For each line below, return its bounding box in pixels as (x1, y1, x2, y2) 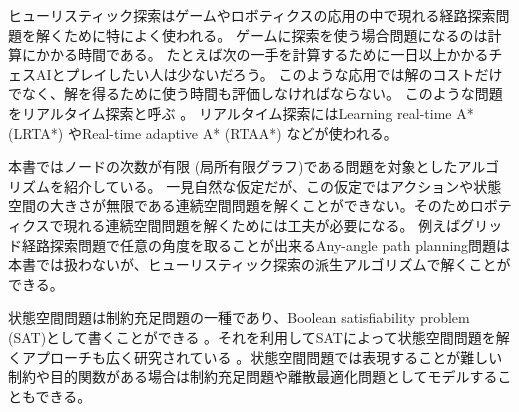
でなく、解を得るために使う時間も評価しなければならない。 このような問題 (8, 83, 503, 104)
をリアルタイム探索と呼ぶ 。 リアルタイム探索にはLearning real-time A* (8, 102, 474, 123)
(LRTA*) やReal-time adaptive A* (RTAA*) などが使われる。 (8, 122, 398, 143)
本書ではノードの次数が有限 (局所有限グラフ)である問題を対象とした (8, 156, 458, 177)
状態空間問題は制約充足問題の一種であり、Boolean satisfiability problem (8, 307, 470, 328)
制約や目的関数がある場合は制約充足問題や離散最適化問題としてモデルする (8, 366, 498, 387)
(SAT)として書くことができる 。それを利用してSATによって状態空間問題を (8, 326, 496, 347)
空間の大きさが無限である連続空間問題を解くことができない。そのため (8, 195, 470, 216)
